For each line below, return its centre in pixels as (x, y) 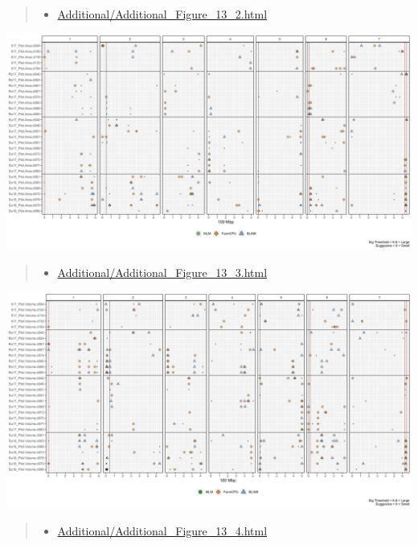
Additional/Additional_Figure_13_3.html (162, 272)
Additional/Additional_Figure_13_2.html (162, 14)
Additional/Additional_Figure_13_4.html (162, 530)
